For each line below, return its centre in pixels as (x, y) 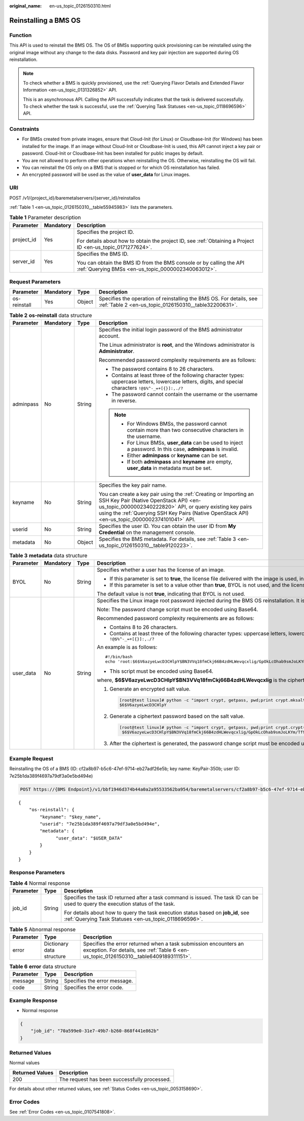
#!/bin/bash (119, 657)
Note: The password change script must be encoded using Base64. (178, 609)
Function (21, 35)
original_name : (26, 6)
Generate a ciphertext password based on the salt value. (177, 716)
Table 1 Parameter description (45, 218)
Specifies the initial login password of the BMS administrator (171, 330)
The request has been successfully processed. (115, 1079)
